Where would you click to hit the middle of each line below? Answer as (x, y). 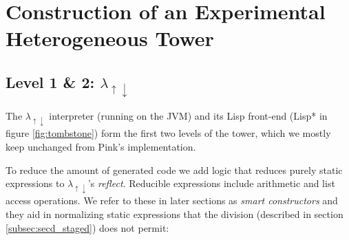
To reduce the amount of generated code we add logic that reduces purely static (174, 170)
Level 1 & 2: (50, 81)
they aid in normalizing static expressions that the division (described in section (174, 214)
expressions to (35, 183)
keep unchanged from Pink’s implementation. (101, 146)
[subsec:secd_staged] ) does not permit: (87, 227)
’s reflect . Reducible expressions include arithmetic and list (211, 183)
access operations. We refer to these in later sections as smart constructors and (172, 200)
